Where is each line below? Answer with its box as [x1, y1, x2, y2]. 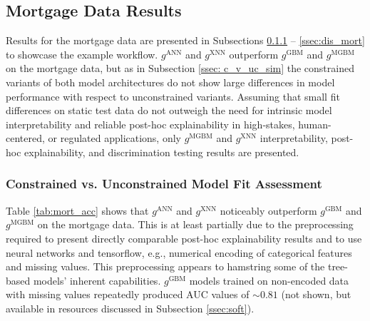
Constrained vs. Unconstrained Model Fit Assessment [6, 175, 322, 193]
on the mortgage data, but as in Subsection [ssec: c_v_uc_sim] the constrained [6, 61, 354, 76]
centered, [6, 131, 45, 146]
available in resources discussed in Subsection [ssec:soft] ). [6, 300, 255, 315]
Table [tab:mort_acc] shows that [6, 203, 149, 218]
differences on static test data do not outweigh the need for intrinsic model [6, 103, 332, 118]
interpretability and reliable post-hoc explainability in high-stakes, [6, 116, 295, 131]
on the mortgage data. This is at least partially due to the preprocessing [37, 217, 354, 232]
